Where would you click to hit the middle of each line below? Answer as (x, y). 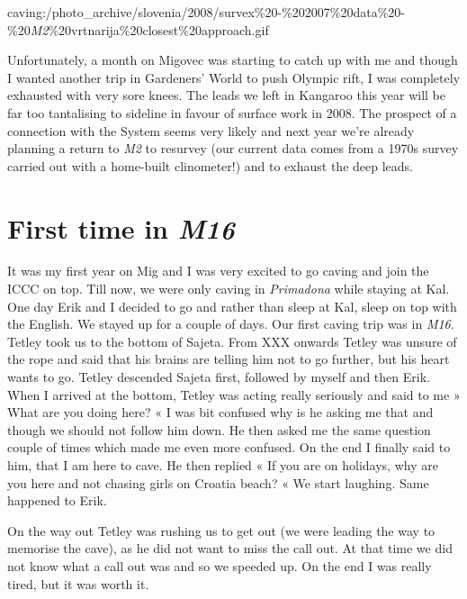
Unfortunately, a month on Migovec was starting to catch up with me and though (233, 60)
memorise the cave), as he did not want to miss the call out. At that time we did (230, 548)
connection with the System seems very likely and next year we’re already (211, 130)
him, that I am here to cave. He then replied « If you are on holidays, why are (223, 465)
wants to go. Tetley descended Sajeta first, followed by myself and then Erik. (219, 377)
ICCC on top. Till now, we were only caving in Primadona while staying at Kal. (229, 289)
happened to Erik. (57, 500)
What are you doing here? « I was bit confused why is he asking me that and (220, 412)
